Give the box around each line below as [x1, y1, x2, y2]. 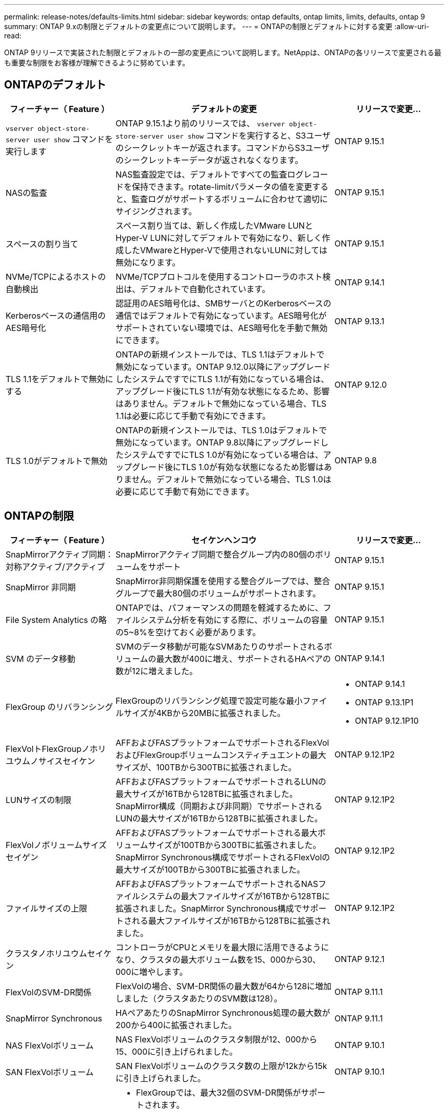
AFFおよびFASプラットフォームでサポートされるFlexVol [116, 737, 329, 748]
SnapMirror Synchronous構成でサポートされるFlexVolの [116, 852, 330, 862]
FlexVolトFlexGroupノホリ [6, 743, 106, 754]
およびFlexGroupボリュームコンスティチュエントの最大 [116, 749, 326, 760]
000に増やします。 [116, 966, 188, 977]
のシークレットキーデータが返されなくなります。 [116, 154, 303, 165]
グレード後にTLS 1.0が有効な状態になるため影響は [132, 461, 324, 472]
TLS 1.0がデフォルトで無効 [6, 455, 107, 466]
